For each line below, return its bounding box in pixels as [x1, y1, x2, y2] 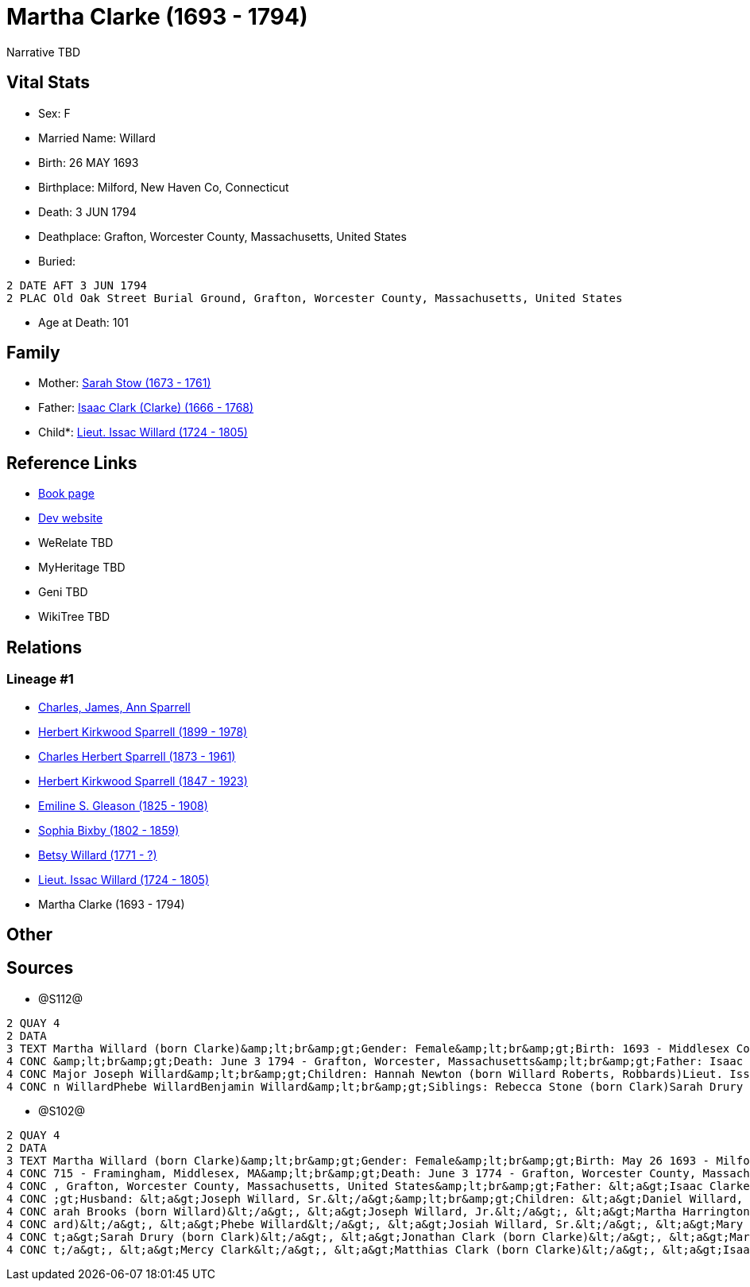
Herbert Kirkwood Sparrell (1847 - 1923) [38, 773, 248, 788]
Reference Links [6, 452, 137, 473]
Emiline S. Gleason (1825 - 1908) [38, 798, 208, 812]
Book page [38, 487, 95, 501]
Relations [6, 637, 83, 657]
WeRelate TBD [38, 536, 114, 550]
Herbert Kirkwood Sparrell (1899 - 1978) [38, 724, 248, 738]
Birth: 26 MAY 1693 [38, 155, 139, 169]
